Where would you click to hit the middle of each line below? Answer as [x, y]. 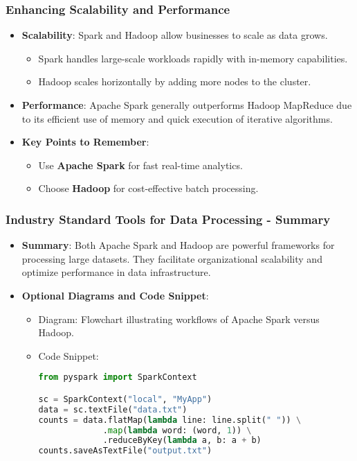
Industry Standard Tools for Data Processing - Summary [168, 219]
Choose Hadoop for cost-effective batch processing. [148, 188]
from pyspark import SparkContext [118, 377]
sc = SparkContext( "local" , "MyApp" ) [125, 399]
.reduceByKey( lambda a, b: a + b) [182, 441]
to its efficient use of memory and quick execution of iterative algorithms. [177, 118]
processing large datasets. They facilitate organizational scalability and [172, 258]
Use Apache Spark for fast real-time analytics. [140, 165]
